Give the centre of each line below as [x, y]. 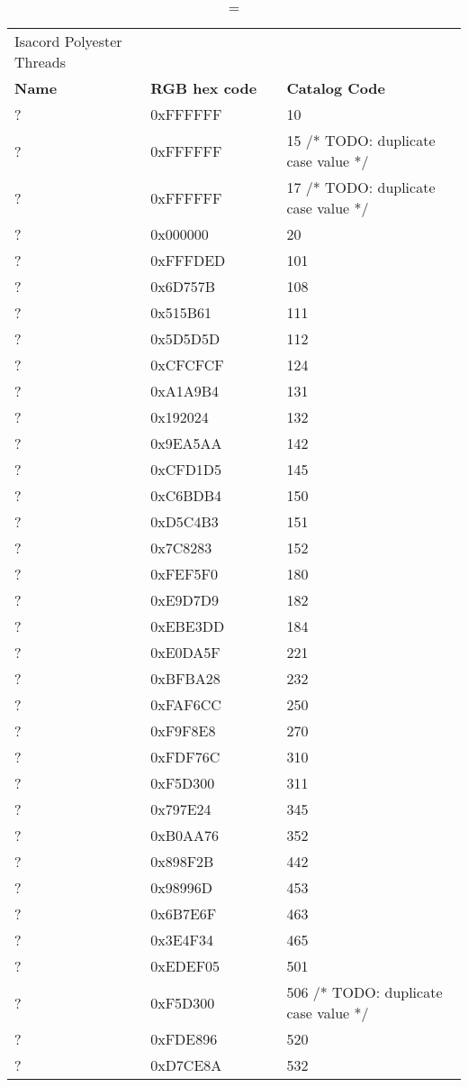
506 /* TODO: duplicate [364, 992]
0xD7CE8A [186, 1065]
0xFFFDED [188, 260]
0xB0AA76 [184, 835]
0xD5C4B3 [184, 521]
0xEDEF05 [185, 966]
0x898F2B [182, 861]
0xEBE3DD [188, 626]
